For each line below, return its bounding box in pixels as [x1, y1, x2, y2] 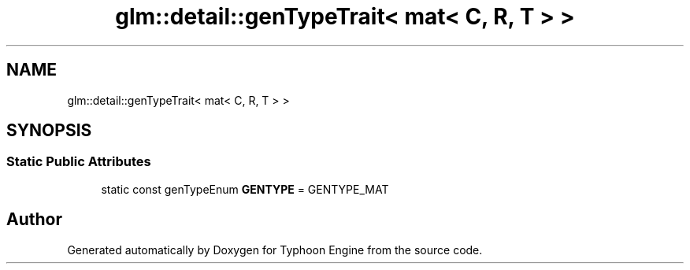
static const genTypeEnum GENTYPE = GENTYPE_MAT [101, 182, 389, 196]
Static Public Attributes [6, 153, 151, 170]
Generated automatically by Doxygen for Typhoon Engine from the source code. [67, 242, 483, 257]
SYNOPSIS [6, 120, 92, 141]
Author [6, 209, 62, 230]
